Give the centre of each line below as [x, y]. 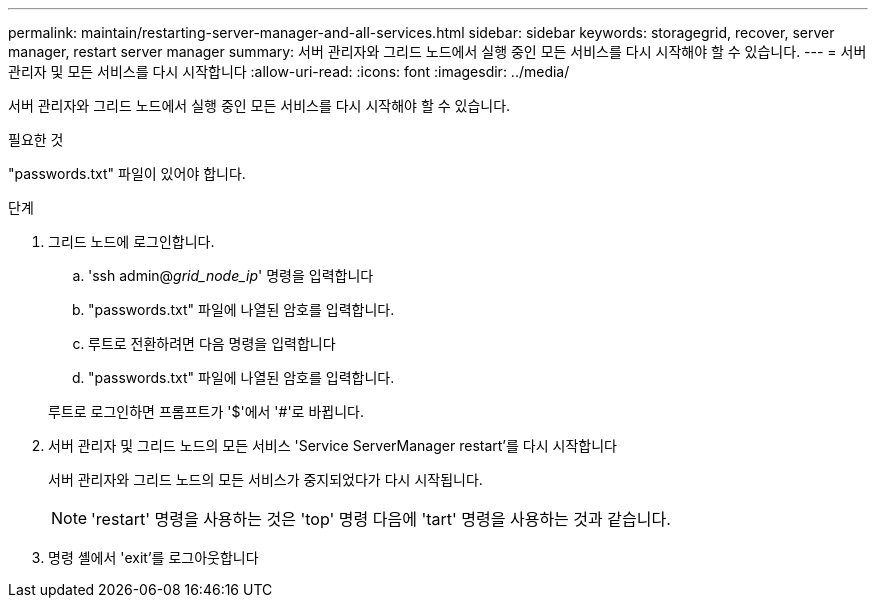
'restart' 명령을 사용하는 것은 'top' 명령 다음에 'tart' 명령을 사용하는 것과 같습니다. [381, 519]
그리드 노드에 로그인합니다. [131, 241]
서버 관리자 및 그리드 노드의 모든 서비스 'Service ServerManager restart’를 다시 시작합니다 [332, 445]
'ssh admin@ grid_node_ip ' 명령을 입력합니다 [231, 275]
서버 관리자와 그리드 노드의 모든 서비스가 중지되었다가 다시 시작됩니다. [265, 479]
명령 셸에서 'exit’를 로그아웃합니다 [153, 557]
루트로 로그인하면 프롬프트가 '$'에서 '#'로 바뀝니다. [206, 411]
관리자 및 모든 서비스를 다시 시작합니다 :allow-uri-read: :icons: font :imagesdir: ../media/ [289, 71]
